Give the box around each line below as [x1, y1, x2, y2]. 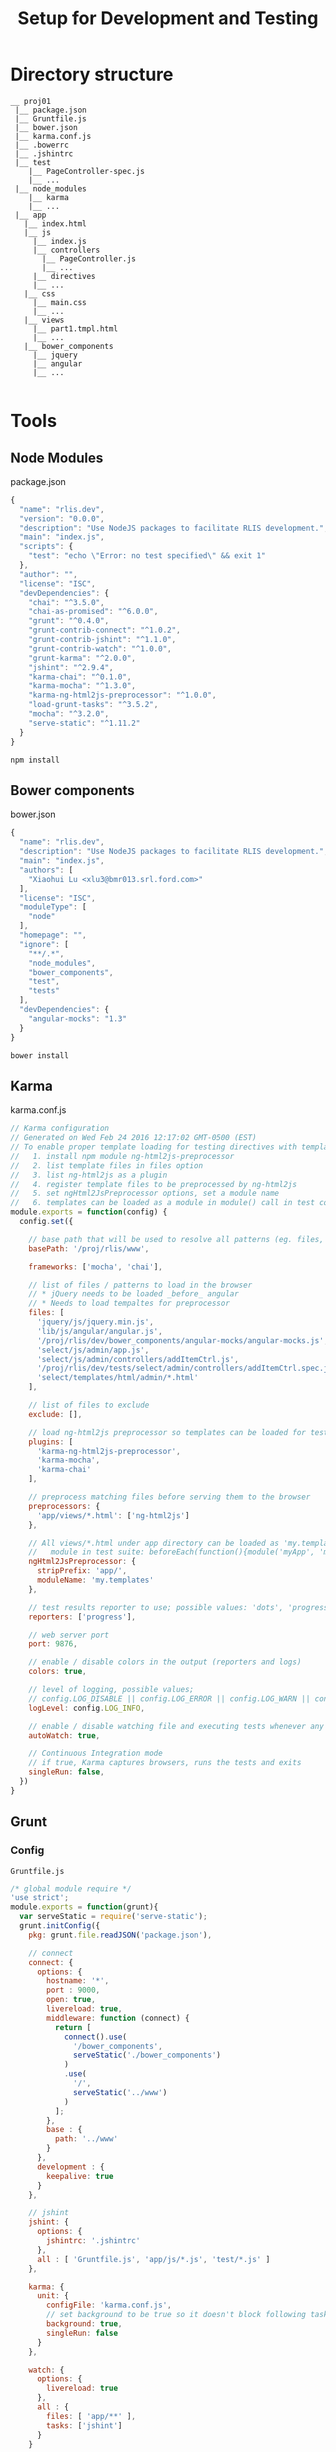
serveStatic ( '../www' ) [73, 2087, 168, 2097]
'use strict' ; [10, 1893, 70, 1903]
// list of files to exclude [28, 1400, 150, 1411]
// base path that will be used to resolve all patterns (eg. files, [28, 1234, 325, 1244]
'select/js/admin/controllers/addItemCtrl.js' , [36, 1354, 240, 1364]
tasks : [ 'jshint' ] [46, 2420, 123, 2431]
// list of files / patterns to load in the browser [28, 1280, 253, 1290]
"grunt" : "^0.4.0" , [28, 616, 110, 626]
